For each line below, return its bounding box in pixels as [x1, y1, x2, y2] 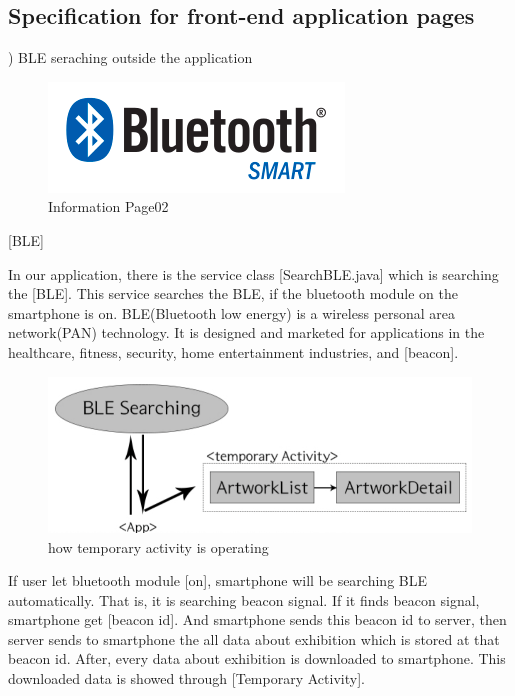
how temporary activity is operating [48, 536, 269, 557]
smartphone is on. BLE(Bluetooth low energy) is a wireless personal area [8, 302, 456, 323]
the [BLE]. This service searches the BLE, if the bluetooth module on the [8, 283, 458, 304]
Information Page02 [48, 196, 169, 217]
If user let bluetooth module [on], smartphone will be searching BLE [8, 570, 428, 591]
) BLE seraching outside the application [8, 47, 253, 68]
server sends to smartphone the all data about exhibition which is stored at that [8, 628, 500, 649]
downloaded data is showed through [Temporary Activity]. [8, 668, 365, 689]
